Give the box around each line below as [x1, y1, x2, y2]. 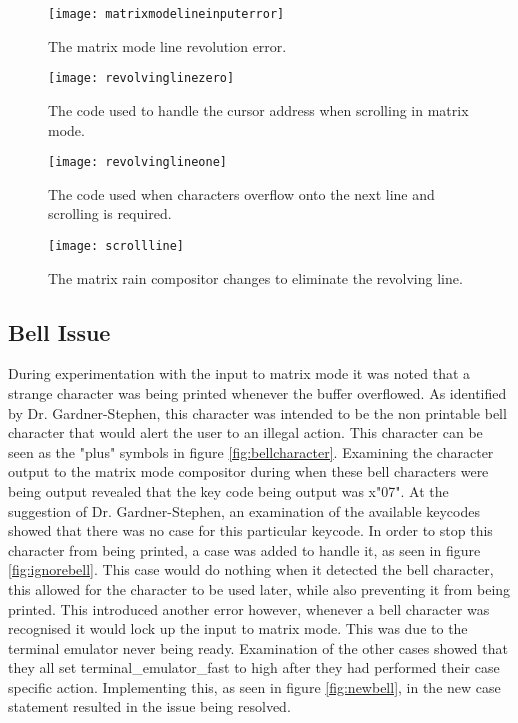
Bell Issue [8, 316, 111, 347]
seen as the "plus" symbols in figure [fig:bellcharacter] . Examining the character [8, 441, 494, 462]
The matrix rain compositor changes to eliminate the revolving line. [48, 267, 463, 288]
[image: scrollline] [48, 238, 185, 253]
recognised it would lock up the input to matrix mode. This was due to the [8, 618, 468, 639]
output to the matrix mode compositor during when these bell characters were [8, 461, 489, 482]
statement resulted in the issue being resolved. [8, 696, 291, 717]
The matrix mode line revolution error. [48, 35, 287, 56]
